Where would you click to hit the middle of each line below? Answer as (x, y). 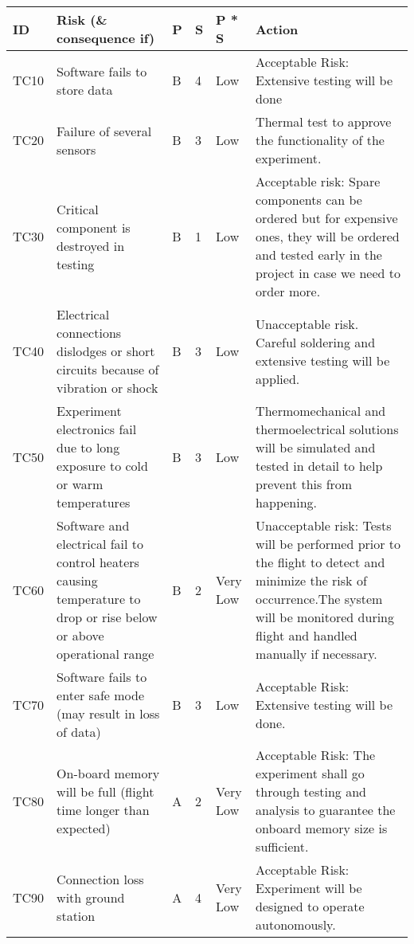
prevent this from (304, 484)
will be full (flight (105, 791)
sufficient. (282, 846)
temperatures (94, 502)
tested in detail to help (319, 466)
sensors (76, 149)
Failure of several (104, 131)
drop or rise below (107, 617)
